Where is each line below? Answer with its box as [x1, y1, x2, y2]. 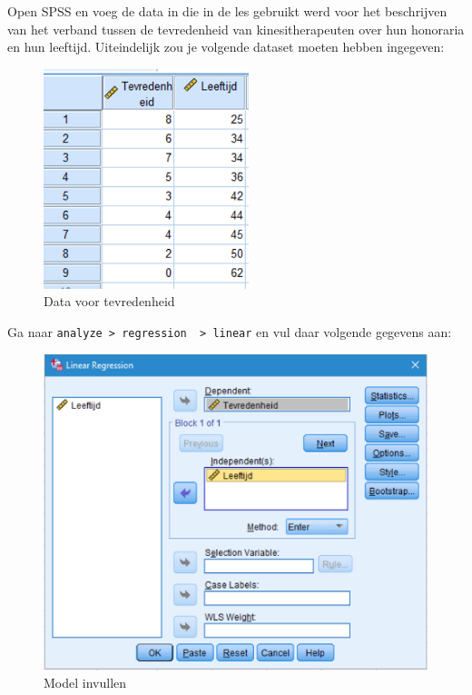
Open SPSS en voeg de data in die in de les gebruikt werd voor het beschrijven [7, 2, 447, 20]
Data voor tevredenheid [44, 292, 175, 311]
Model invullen [44, 673, 127, 692]
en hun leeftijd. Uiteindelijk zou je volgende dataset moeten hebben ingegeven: [7, 37, 445, 56]
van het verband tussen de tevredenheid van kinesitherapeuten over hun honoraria [7, 19, 465, 38]
